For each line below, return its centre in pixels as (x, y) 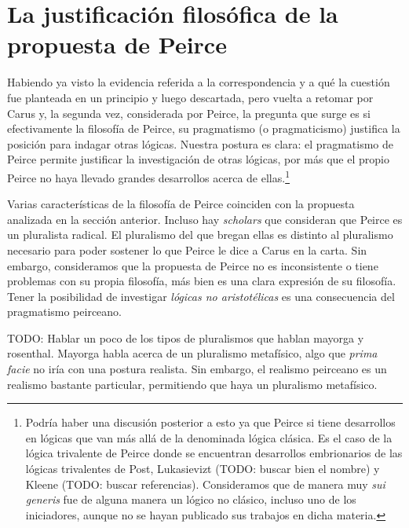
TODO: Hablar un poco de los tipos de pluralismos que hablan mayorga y (186, 337)
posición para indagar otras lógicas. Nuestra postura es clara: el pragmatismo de (200, 143)
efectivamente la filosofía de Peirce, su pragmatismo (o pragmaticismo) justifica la (204, 128)
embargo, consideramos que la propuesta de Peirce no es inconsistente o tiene (193, 265)
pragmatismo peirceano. (64, 312)
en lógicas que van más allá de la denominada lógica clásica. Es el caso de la (209, 437)
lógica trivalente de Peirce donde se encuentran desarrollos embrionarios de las (214, 453)
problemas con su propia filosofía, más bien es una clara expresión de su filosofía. (202, 281)
